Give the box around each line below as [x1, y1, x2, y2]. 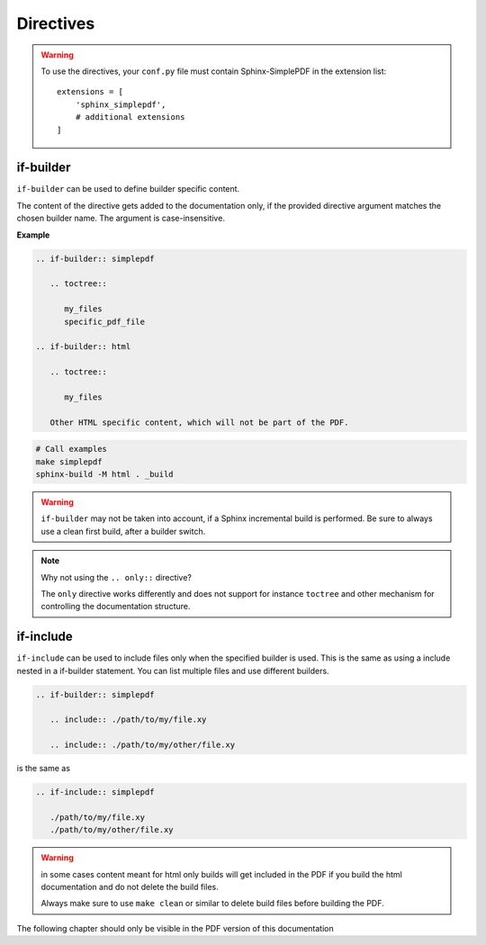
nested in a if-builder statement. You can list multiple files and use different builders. [16, 665, 329, 676]
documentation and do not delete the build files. [40, 882, 220, 893]
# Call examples [35, 444, 108, 454]
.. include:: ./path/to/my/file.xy [49, 715, 207, 724]
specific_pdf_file [64, 316, 146, 327]
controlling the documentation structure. [40, 601, 191, 612]
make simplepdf [35, 456, 103, 467]
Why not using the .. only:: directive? [40, 571, 193, 582]
